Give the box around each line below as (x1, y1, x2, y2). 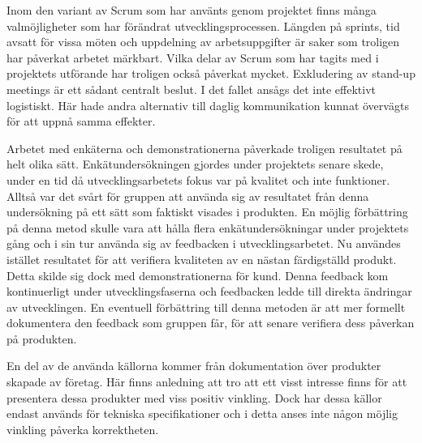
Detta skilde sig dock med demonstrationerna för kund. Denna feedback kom (6, 266, 389, 283)
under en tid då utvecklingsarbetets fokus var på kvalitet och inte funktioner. (6, 171, 390, 188)
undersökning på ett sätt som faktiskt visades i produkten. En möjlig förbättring (6, 203, 408, 220)
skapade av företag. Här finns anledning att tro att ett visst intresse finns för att (6, 373, 407, 390)
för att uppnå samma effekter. (6, 113, 156, 130)
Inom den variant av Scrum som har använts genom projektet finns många (6, 2, 377, 18)
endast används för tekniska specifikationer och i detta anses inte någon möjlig (6, 405, 398, 422)
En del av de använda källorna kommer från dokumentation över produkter (6, 357, 381, 374)
